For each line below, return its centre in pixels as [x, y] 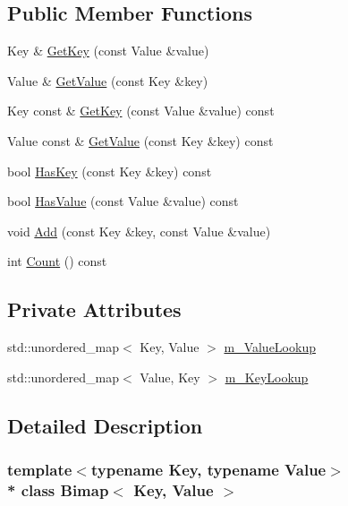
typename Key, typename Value [208, 470]
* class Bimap [58, 489]
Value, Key [170, 377]
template [40, 470]
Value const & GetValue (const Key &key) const [140, 140]
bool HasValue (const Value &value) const [123, 201]
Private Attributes [94, 309]
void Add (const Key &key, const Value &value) [139, 231]
